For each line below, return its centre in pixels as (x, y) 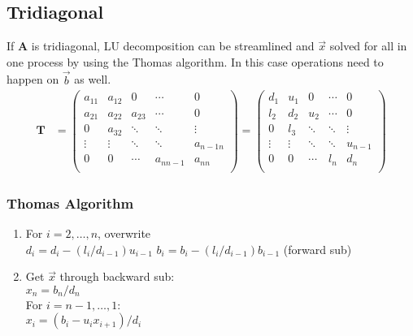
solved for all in (368, 46)
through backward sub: (117, 276)
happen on (33, 79)
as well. (93, 79)
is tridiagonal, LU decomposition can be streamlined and (173, 46)
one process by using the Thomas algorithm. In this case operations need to (195, 61)
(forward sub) (317, 249)
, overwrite (124, 233)
